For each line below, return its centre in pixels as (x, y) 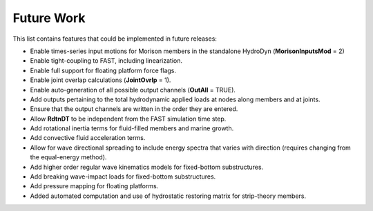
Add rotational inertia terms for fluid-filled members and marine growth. (132, 128)
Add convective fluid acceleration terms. (88, 138)
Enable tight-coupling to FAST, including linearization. (106, 61)
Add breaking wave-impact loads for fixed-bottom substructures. (123, 177)
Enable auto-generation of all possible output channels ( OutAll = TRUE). (133, 90)
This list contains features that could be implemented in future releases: (115, 39)
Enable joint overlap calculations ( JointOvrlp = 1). (101, 80)
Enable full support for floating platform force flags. (103, 70)
